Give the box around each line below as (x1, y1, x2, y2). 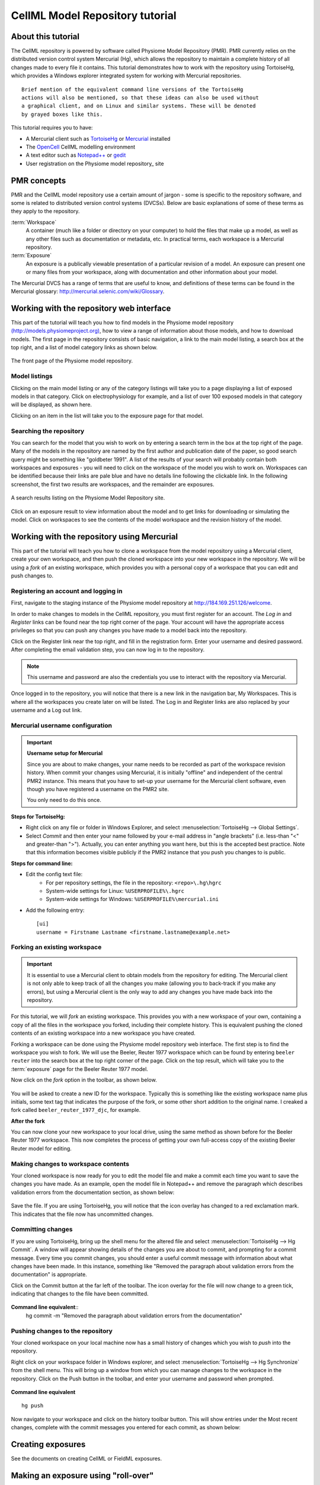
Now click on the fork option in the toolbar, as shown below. (11, 1076, 157, 1083)
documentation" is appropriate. (11, 1271, 87, 1278)
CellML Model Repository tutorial (11, 9, 177, 22)
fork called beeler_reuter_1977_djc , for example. (11, 1107, 141, 1114)
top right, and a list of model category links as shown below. (11, 344, 158, 351)
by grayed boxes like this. (21, 110, 103, 118)
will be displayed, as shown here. (11, 401, 92, 408)
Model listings (11, 372, 53, 380)
